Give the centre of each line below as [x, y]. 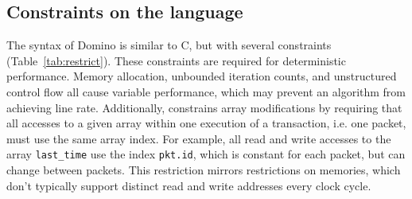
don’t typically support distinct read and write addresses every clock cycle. [189, 185]
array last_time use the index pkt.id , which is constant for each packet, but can [206, 154]
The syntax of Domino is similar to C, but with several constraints [169, 45]
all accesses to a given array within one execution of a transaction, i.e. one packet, [206, 123]
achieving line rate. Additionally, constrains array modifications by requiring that [204, 107]
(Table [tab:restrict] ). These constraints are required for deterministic [176, 60]
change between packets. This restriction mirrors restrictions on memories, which [204, 170]
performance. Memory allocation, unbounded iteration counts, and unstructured [202, 76]
